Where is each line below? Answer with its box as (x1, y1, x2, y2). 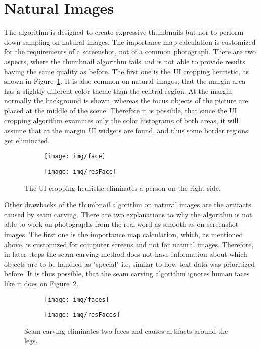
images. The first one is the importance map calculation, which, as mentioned (4, 228, 243, 239)
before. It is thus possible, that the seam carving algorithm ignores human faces (4, 268, 250, 279)
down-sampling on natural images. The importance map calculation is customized (4, 36, 256, 47)
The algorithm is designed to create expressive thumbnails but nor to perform (4, 27, 244, 37)
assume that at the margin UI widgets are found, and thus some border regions (4, 125, 248, 136)
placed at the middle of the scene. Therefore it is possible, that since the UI (4, 105, 237, 115)
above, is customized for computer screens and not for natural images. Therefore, (4, 239, 254, 249)
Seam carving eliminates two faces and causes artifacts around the (24, 325, 228, 336)
